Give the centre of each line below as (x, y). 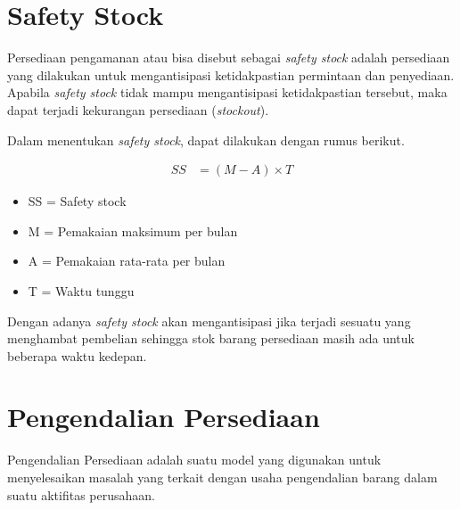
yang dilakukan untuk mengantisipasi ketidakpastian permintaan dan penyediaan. (231, 74)
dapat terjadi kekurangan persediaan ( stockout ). (138, 109)
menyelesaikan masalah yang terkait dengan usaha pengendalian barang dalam (222, 477)
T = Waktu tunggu (81, 290)
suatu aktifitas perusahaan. (81, 494)
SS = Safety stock (77, 201)
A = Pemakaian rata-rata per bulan (127, 261)
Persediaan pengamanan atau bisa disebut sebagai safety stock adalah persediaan (229, 58)
